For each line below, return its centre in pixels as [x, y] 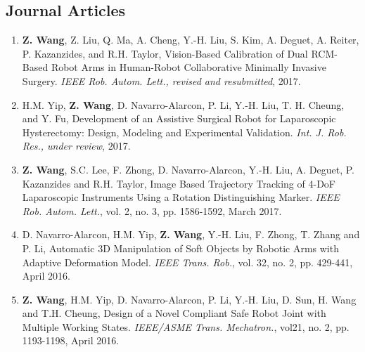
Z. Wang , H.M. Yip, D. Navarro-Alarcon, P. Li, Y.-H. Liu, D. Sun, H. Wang [189, 299]
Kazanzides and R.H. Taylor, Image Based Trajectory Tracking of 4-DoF [179, 183]
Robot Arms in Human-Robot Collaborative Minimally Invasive [188, 67]
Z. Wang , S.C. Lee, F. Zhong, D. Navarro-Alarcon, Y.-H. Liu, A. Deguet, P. [188, 169]
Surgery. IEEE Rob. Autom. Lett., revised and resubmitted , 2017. [161, 80]
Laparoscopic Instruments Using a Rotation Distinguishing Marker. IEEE [181, 197]
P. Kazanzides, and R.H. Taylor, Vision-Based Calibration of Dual [165, 53]
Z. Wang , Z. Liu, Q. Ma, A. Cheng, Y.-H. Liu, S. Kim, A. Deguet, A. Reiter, [191, 40]
